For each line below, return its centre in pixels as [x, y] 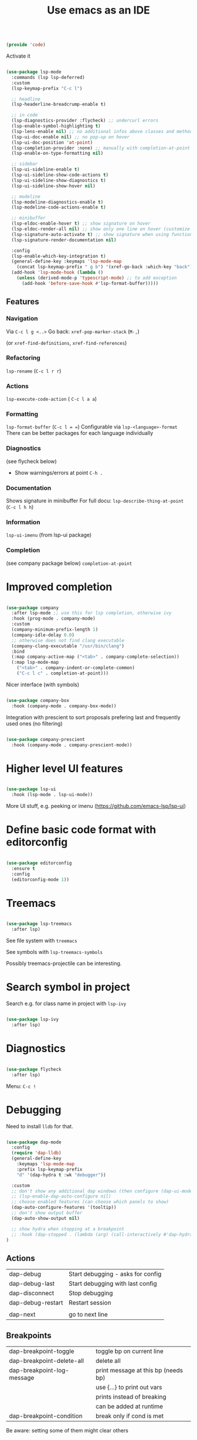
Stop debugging [91, 1293]
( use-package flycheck [34, 1069]
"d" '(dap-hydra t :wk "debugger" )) [62, 1175]
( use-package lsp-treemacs [39, 924]
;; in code [25, 115]
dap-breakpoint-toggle [42, 1351]
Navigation [22, 318]
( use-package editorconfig [39, 863]
